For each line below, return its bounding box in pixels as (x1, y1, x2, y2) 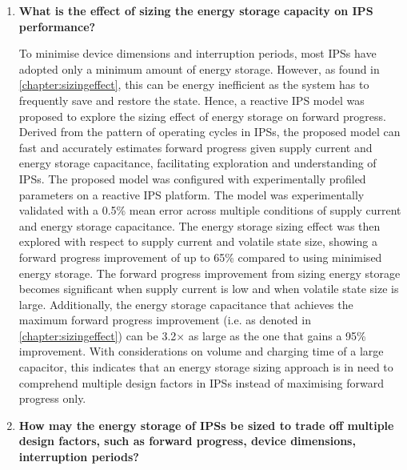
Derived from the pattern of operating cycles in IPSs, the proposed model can (18, 123, 401, 140)
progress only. (18, 390, 86, 407)
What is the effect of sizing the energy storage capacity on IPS (18, 2, 373, 18)
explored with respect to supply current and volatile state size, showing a (18, 233, 377, 250)
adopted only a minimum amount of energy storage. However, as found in (18, 60, 380, 77)
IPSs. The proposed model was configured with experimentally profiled (18, 170, 366, 187)
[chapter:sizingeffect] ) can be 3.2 (18, 327, 177, 343)
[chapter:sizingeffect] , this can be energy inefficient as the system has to (18, 76, 369, 93)
